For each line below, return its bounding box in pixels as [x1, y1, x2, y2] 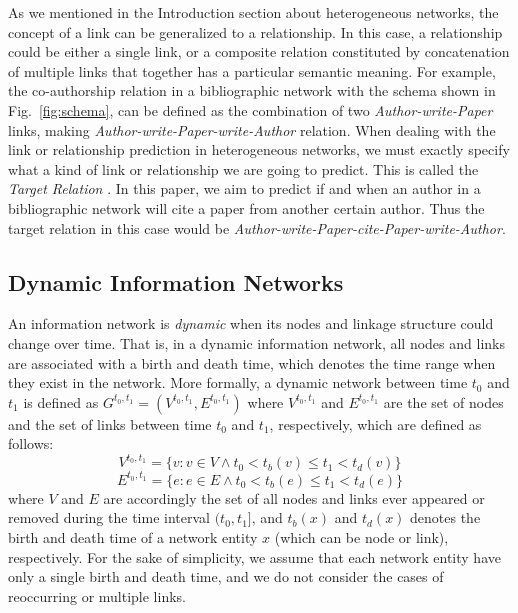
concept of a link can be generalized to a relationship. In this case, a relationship [8, 21, 503, 42]
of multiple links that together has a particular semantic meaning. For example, [8, 60, 496, 81]
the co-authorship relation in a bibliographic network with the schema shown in [8, 80, 496, 101]
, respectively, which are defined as [269, 413, 482, 434]
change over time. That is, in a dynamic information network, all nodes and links [8, 332, 505, 353]
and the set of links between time [8, 413, 212, 434]
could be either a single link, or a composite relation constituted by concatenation [8, 41, 510, 62]
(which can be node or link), [274, 527, 449, 548]
